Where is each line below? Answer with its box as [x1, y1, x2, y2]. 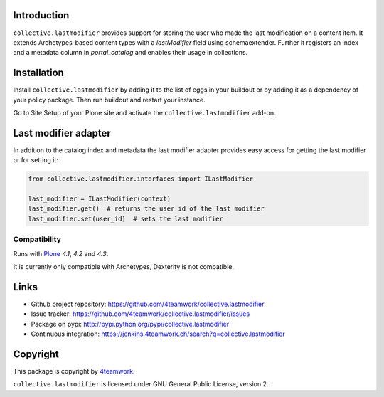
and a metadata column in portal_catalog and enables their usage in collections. [13, 48, 248, 57]
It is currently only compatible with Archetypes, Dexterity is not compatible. [13, 262, 235, 270]
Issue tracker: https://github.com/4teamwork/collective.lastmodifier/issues [31, 309, 250, 318]
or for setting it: [13, 156, 58, 164]
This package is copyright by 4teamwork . [13, 366, 135, 375]
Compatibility [13, 235, 62, 245]
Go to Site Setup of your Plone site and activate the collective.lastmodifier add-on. [13, 108, 276, 117]
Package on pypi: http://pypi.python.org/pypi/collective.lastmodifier [31, 319, 230, 328]
